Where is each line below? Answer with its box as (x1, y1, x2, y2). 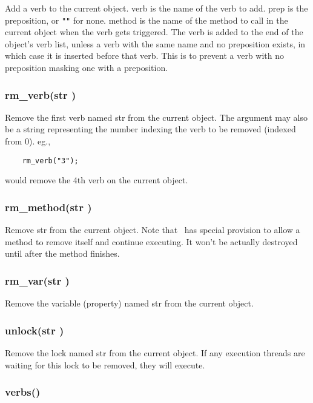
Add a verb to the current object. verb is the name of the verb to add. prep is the (5, 2, 308, 14)
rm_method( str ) (5, 199, 92, 214)
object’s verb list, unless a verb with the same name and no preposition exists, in (5, 37, 306, 50)
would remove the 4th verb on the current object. (5, 174, 188, 186)
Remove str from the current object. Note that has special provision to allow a (5, 223, 300, 236)
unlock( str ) (5, 322, 64, 337)
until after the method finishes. (5, 247, 120, 260)
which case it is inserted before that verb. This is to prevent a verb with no (5, 49, 284, 62)
